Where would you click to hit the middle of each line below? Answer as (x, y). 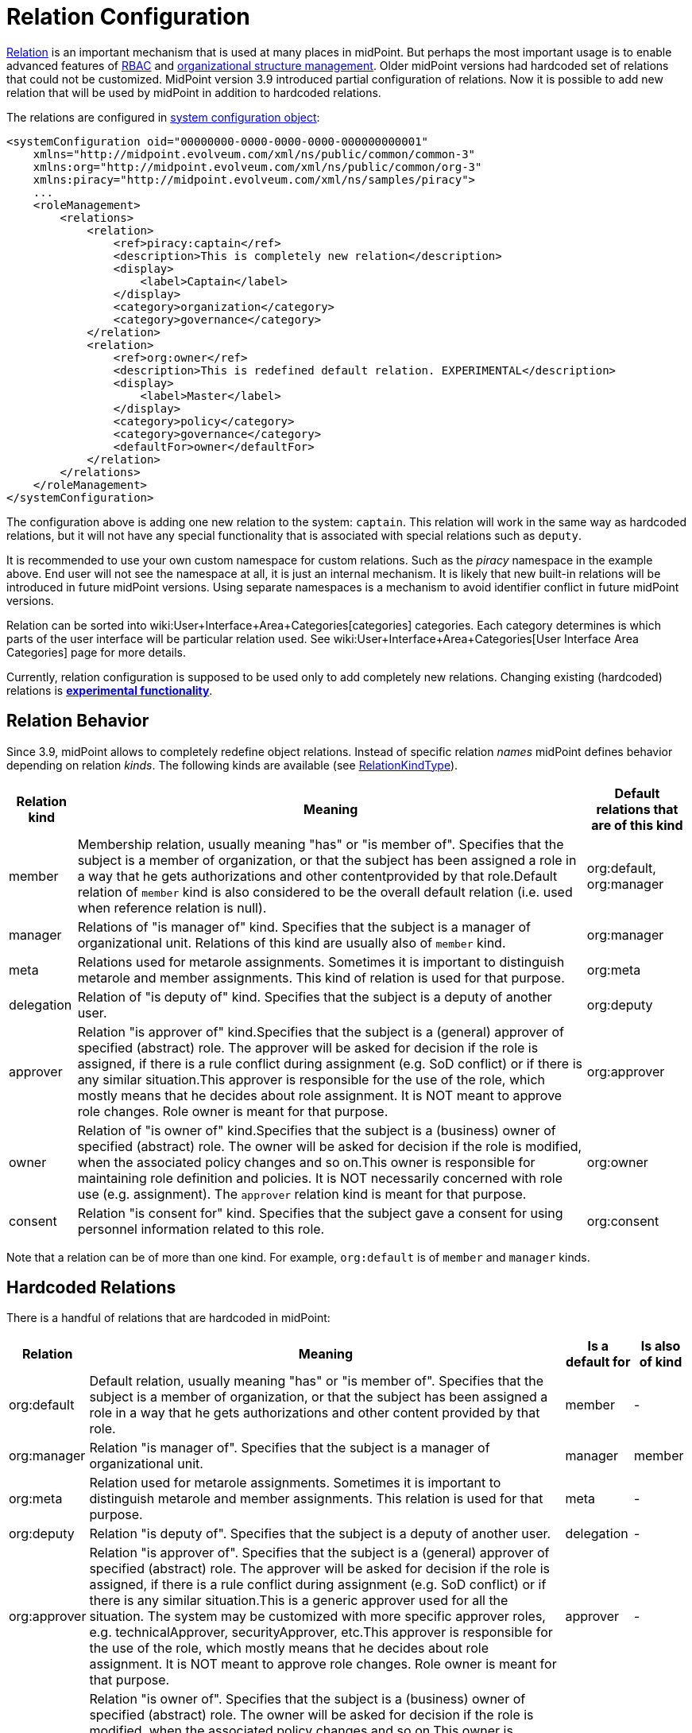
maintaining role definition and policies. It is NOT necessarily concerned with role (320, 1178)
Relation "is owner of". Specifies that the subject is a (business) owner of (307, 1699)
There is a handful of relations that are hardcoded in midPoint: (168, 1318)
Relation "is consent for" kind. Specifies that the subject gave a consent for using (320, 1213)
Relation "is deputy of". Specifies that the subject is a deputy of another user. (320, 1534)
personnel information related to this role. (201, 1229)
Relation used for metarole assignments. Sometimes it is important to (295, 1483)
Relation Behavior (78, 721)
